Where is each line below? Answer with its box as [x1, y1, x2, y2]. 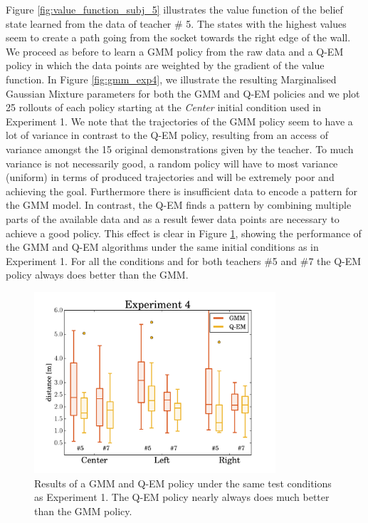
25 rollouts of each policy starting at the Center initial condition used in [6, 100, 322, 115]
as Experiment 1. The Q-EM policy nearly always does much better [34, 490, 330, 504]
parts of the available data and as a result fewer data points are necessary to [6, 211, 340, 226]
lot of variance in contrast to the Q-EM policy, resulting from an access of [6, 128, 328, 143]
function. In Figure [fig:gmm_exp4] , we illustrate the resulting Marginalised [6, 71, 337, 86]
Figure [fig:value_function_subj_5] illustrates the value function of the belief [6, 2, 343, 16]
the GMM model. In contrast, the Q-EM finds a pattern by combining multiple [6, 197, 352, 212]
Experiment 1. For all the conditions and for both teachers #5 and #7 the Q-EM [6, 253, 362, 268]
